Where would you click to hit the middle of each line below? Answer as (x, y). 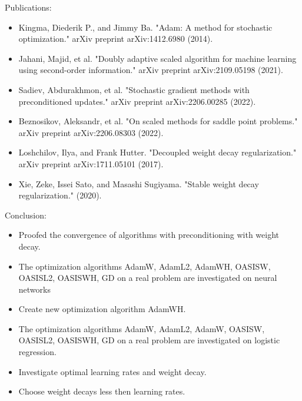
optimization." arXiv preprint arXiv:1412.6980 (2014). (116, 39)
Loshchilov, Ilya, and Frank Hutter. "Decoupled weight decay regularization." (157, 152)
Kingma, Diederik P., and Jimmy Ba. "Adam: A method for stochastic (145, 27)
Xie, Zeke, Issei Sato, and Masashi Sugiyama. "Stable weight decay (139, 183)
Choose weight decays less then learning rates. (102, 391)
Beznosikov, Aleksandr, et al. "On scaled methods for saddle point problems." (158, 121)
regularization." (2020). (60, 195)
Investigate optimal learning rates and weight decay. (112, 371)
